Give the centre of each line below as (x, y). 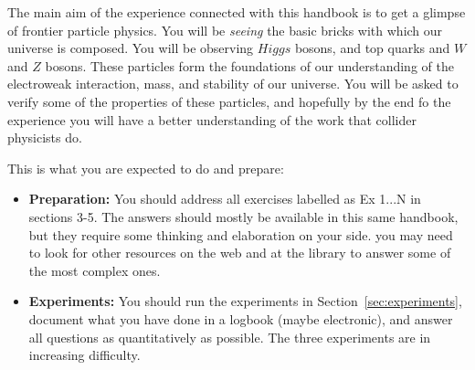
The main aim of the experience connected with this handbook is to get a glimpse (237, 12)
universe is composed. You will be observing (131, 48)
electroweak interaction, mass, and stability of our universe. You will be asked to (233, 84)
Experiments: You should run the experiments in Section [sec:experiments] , (245, 301)
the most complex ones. (95, 270)
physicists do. (45, 137)
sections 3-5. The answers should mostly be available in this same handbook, (243, 216)
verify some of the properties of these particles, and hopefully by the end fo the (229, 101)
